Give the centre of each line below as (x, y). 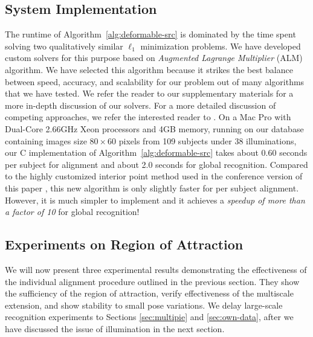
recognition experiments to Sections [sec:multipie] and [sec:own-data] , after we (149, 317)
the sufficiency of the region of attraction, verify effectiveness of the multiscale (149, 293)
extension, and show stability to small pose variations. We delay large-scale (144, 305)
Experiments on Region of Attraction (124, 244)
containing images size (46, 140)
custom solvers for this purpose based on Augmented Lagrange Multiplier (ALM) (154, 58)
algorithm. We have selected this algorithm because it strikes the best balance (149, 69)
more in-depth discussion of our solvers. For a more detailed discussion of (140, 105)
